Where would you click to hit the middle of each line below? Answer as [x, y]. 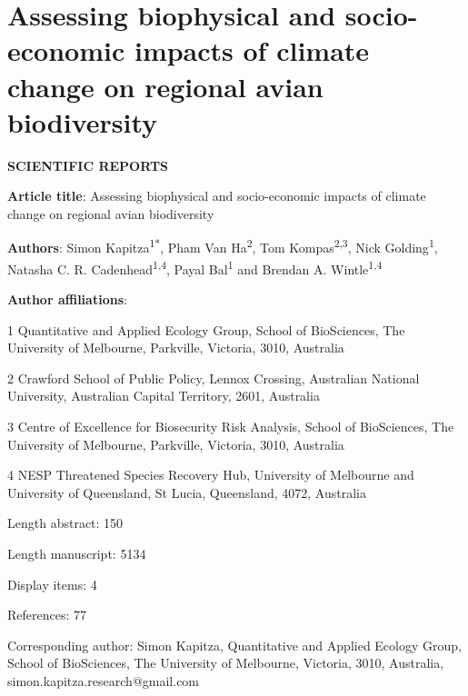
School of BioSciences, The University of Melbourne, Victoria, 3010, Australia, [226, 663]
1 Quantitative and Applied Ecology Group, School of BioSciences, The [206, 329]
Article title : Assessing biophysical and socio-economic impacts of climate [217, 196]
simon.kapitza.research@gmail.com [104, 680]
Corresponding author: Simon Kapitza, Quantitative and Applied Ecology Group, [234, 645]
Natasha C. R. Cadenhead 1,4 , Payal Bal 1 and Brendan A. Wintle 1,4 [195, 267]
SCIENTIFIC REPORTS [88, 165]
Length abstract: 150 [65, 523]
